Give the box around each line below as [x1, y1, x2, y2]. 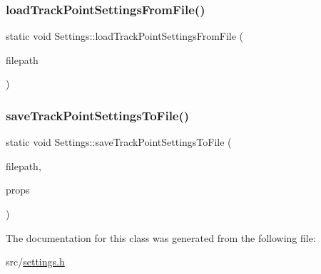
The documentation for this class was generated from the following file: [6, 230, 316, 245]
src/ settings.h [6, 254, 65, 269]
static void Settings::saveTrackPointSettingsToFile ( [6, 135, 232, 149]
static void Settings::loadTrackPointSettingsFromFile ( [6, 28, 244, 43]
